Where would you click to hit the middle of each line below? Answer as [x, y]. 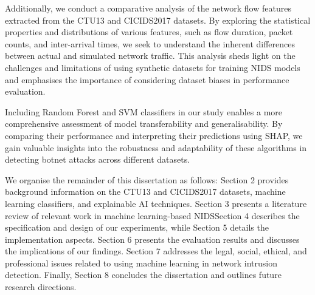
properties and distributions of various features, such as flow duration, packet [149, 32]
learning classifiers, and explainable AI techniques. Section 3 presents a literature [156, 203]
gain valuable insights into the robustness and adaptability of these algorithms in [156, 147]
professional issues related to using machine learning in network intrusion [141, 263]
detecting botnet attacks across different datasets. [98, 159]
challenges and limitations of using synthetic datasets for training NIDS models [153, 67]
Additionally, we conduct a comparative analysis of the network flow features [148, 8]
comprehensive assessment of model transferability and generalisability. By [144, 124]
